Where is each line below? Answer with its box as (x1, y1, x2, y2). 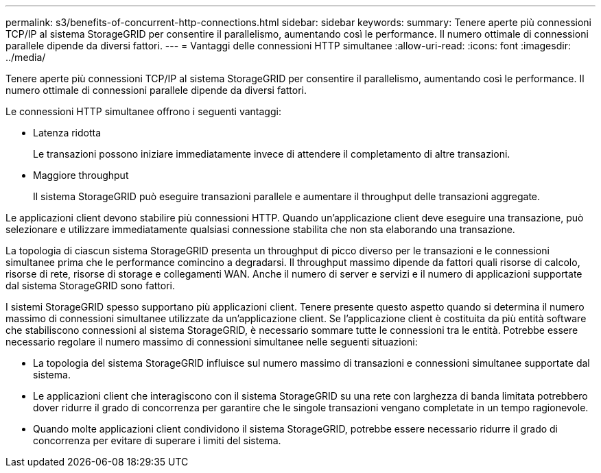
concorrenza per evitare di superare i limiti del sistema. (33, 435, 281, 446)
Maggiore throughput (33, 169, 129, 181)
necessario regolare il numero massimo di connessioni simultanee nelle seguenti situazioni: (5, 336, 418, 348)
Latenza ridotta (33, 127, 102, 138)
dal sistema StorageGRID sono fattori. (5, 280, 176, 291)
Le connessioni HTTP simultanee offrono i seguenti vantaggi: (5, 106, 281, 117)
